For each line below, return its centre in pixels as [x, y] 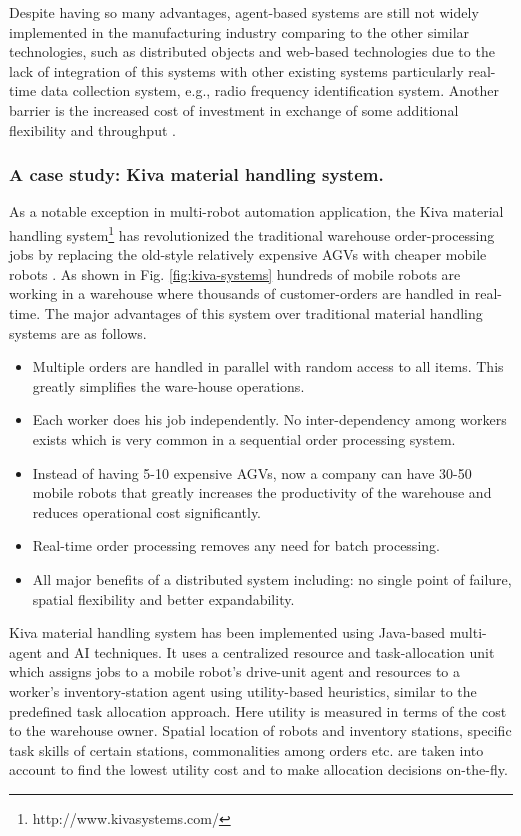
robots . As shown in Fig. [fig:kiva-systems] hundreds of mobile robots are [235, 273]
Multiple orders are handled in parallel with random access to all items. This [268, 366]
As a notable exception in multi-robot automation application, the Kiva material [256, 211]
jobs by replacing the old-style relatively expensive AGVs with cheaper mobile [248, 254]
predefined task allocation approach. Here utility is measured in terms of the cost [258, 710]
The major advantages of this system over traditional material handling [263, 313]
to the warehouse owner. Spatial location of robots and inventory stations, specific [260, 730]
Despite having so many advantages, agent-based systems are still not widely [244, 12]
